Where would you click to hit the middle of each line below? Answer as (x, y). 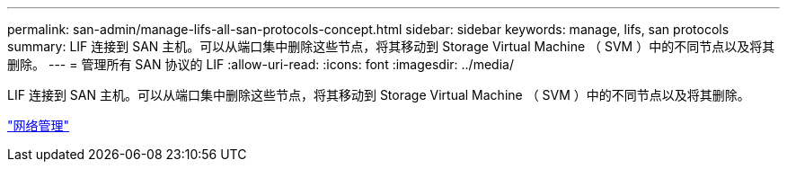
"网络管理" (39, 125)
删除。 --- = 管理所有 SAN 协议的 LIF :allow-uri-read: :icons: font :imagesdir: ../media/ (261, 64)
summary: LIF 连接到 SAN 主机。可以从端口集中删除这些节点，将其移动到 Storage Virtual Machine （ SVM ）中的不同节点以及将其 (391, 46)
